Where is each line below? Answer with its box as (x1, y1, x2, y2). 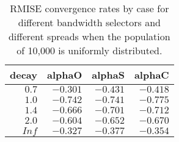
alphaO (46, 68, 82, 82)
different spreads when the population (8, 29, 170, 43)
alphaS (92, 68, 125, 82)
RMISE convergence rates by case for (10, 1, 169, 15)
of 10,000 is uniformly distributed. (16, 43, 163, 57)
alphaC (134, 68, 169, 82)
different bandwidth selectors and (18, 15, 161, 29)
